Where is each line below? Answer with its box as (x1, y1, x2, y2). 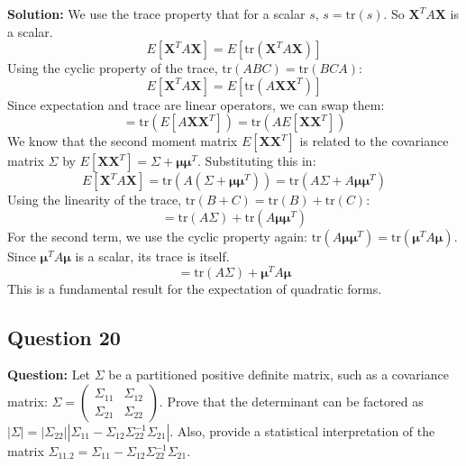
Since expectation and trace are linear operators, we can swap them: (7, 95, 385, 114)
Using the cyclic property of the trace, (7, 59, 218, 78)
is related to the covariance (299, 132, 449, 151)
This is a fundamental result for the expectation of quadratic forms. (7, 279, 382, 297)
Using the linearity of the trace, (7, 190, 182, 209)
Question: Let (7, 365, 91, 384)
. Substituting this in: (196, 151, 316, 170)
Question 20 (7, 323, 121, 351)
